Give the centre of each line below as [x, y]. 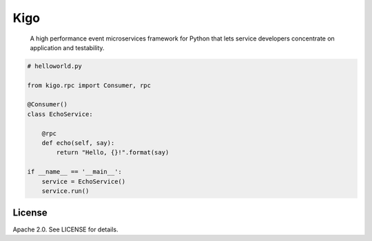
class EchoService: [60, 114]
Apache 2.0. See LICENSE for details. [65, 229]
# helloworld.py [55, 66]
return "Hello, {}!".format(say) [113, 152]
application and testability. [67, 47]
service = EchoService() [84, 181]
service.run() [65, 191]
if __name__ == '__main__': [74, 172]
